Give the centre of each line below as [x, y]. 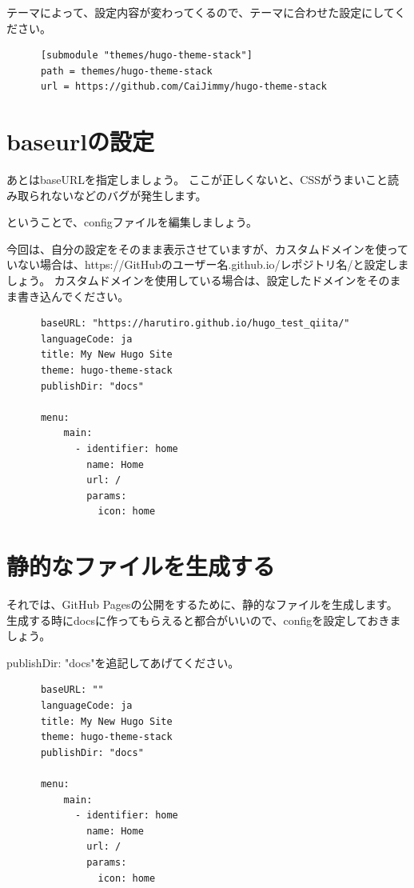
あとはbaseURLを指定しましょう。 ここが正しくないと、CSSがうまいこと [197, 180]
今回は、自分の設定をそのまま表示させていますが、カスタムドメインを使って [208, 248]
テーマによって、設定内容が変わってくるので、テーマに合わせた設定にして [201, 12]
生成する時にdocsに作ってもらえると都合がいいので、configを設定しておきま [204, 620]
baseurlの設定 [81, 141]
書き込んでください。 [73, 296]
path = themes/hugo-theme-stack [126, 71]
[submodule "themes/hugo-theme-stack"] [146, 56]
